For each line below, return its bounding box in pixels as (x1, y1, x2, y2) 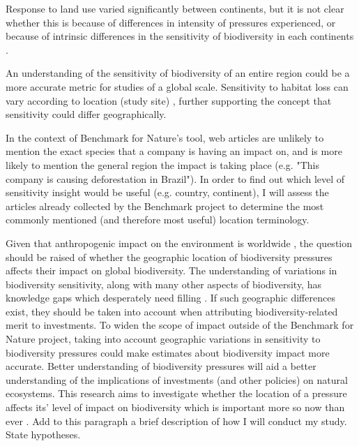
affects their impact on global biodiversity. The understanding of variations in (6, 263, 337, 278)
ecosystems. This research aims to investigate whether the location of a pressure (6, 386, 347, 401)
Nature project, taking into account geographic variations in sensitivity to (6, 332, 321, 346)
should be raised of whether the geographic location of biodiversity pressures (6, 249, 333, 264)
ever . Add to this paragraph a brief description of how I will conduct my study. (6, 413, 347, 428)
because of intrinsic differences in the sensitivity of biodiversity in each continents (6, 29, 354, 43)
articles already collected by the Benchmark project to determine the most (6, 198, 324, 213)
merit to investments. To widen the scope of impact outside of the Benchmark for (6, 318, 354, 332)
